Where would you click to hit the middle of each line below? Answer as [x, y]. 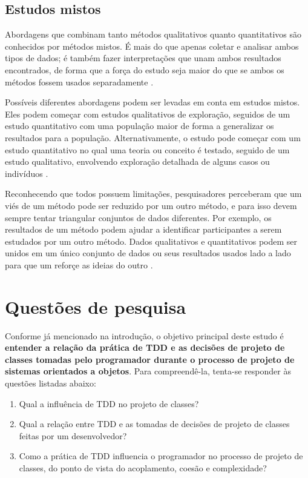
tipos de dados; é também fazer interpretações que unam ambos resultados [143, 58]
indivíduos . [27, 173]
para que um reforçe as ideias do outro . [79, 264]
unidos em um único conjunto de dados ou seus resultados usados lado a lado [148, 253]
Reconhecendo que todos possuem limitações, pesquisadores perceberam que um [153, 194]
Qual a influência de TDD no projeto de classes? [109, 403]
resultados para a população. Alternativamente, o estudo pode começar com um [153, 137]
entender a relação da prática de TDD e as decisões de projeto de [145, 347]
